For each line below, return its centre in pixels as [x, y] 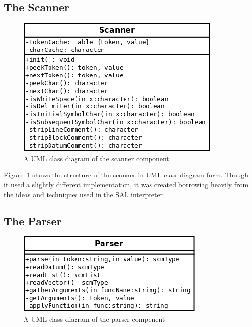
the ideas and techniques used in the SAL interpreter [84, 194]
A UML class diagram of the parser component [94, 318]
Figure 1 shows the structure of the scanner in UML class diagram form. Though [126, 175]
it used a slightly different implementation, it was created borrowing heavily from [126, 184]
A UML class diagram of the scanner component [96, 158]
